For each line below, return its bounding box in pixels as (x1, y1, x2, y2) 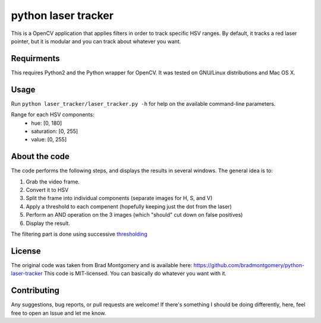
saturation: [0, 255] (31, 128, 78, 135)
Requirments (11, 53, 60, 64)
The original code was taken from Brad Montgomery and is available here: (11, 261, 193, 268)
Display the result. (26, 220, 71, 227)
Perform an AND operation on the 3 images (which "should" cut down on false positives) (26, 211, 243, 218)
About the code (11, 151, 70, 161)
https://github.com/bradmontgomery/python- (193, 261, 305, 268)
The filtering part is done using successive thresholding (11, 230, 148, 237)
